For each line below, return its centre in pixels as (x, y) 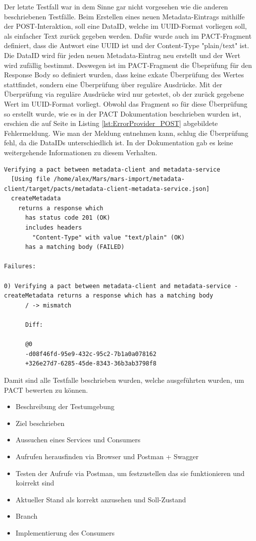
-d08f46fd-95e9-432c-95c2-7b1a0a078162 (91, 354)
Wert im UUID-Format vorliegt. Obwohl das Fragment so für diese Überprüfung (126, 103)
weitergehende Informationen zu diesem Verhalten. (81, 152)
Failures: (20, 267)
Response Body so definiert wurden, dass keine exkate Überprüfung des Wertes (124, 75)
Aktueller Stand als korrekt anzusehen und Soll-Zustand (101, 499)
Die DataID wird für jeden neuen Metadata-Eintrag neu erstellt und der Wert (122, 55)
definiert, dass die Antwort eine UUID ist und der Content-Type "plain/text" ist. (127, 45)
